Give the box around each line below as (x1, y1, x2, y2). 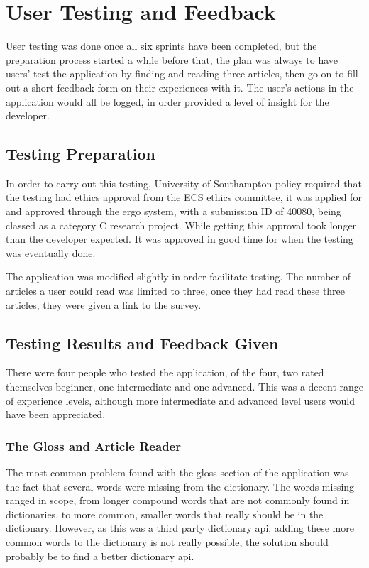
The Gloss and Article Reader (6, 437, 181, 454)
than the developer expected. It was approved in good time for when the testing (6, 231, 353, 246)
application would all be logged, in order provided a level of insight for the (6, 94, 329, 109)
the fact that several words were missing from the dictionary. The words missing (6, 479, 355, 493)
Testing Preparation (6, 143, 155, 165)
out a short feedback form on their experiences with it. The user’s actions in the (6, 80, 354, 94)
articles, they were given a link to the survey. (6, 297, 202, 312)
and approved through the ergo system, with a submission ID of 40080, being (6, 204, 341, 219)
